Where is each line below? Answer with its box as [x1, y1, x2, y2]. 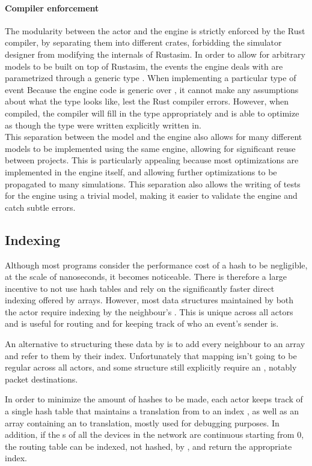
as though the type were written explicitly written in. [5, 118, 201, 131]
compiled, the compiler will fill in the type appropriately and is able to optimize [5, 106, 299, 119]
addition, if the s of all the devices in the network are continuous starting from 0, [5, 428, 304, 441]
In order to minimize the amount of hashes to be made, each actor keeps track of [5, 393, 303, 405]
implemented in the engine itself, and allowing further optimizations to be [5, 165, 277, 178]
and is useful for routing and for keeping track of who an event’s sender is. [5, 317, 279, 330]
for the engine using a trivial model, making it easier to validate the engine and [5, 189, 298, 202]
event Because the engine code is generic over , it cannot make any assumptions [5, 83, 299, 95]
